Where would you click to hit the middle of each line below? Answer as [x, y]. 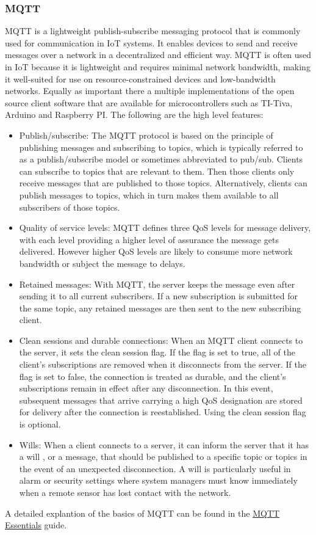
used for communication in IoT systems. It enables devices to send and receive [151, 42]
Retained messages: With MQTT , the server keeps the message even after [157, 284]
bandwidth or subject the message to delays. [102, 263]
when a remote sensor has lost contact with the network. [125, 492]
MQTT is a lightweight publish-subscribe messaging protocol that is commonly [153, 31]
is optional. [40, 424]
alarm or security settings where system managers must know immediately [158, 480]
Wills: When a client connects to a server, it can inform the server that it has [164, 444]
